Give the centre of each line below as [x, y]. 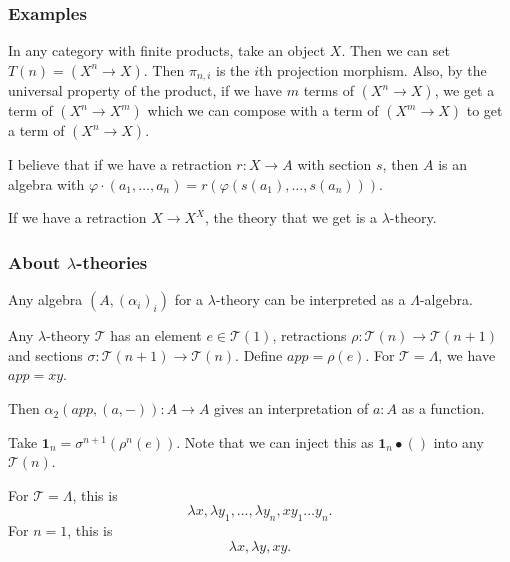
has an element [156, 335]
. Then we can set [395, 50]
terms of [328, 90]
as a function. [443, 408]
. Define [259, 354]
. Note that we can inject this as [275, 441]
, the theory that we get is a [291, 217]
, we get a [464, 90]
